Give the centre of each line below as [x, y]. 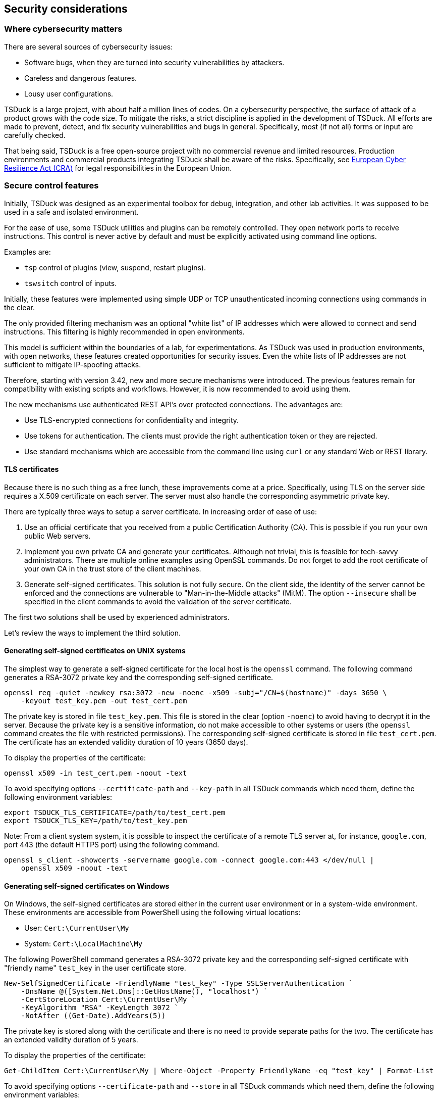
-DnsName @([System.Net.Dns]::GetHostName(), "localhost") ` [144, 992]
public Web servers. [58, 536]
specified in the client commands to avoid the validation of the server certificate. [158, 601]
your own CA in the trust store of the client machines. [113, 568]
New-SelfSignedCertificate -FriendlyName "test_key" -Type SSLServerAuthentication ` [179, 984]
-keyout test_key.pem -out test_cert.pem [104, 701]
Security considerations [66, 9]
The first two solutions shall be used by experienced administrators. [117, 617]
